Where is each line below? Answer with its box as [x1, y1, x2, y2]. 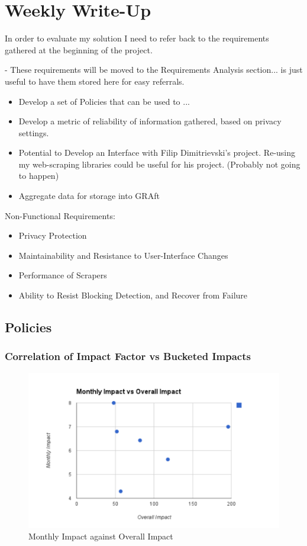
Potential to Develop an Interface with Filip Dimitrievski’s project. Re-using [18, 146, 296, 159]
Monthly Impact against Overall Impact [28, 530, 173, 542]
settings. [18, 126, 49, 139]
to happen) [18, 169, 59, 182]
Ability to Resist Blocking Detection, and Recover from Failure [18, 289, 248, 301]
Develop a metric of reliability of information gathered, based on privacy [18, 115, 282, 127]
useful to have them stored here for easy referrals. [5, 75, 185, 87]
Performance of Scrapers [18, 269, 107, 281]
